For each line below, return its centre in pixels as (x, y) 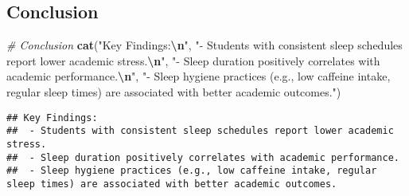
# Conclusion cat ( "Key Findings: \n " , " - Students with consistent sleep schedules (204, 45)
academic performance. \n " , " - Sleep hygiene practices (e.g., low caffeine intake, (199, 76)
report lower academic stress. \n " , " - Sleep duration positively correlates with (193, 60)
